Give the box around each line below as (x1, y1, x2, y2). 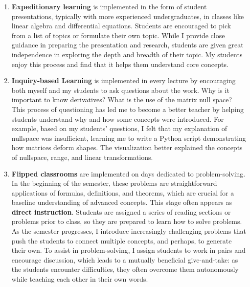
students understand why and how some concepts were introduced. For (11, 113, 224, 124)
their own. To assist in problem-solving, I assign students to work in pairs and (11, 245, 246, 255)
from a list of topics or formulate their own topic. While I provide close (11, 30, 225, 40)
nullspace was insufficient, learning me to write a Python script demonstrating (11, 132, 246, 143)
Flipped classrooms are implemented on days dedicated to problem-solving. (11, 168, 246, 178)
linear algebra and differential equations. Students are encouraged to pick (11, 21, 231, 31)
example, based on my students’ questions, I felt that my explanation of (11, 123, 227, 133)
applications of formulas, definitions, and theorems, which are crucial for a (11, 187, 234, 198)
